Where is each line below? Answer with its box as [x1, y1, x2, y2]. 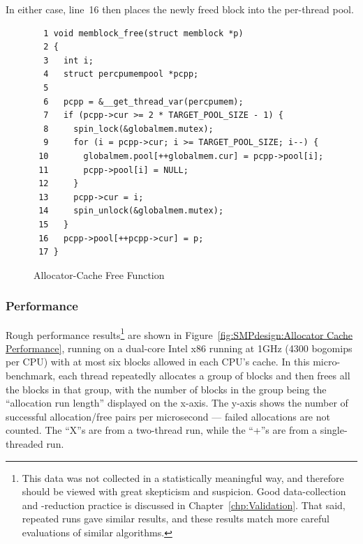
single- [320, 423, 348, 437]
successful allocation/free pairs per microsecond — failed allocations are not [6, 409, 330, 423]
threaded [6, 436, 43, 451]
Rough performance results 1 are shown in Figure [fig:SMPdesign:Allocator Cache [6, 325, 353, 342]
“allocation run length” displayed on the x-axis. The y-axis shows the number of [6, 395, 348, 410]
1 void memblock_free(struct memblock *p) [43, 28, 244, 38]
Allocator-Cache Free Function [34, 267, 165, 282]
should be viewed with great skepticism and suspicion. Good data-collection [22, 484, 346, 499]
